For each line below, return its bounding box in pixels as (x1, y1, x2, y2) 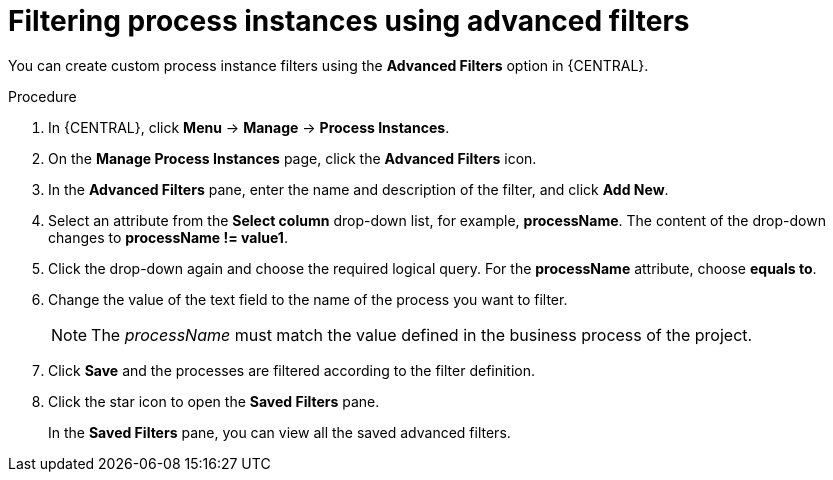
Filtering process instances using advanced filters (8, 4, 690, 38)
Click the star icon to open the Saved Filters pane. (48, 392, 380, 410)
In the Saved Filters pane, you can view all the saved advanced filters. (48, 423, 511, 441)
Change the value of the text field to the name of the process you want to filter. (48, 290, 568, 308)
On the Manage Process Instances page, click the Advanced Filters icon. (48, 149, 537, 167)
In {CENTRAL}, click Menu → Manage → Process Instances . (48, 118, 450, 136)
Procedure (8, 87, 77, 105)
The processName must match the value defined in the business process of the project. (91, 324, 753, 345)
